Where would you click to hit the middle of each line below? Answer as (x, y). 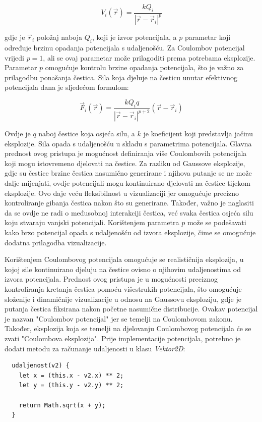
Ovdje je (18, 134)
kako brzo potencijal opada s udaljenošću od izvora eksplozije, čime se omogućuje (130, 232)
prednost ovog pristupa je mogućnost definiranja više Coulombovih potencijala (126, 153)
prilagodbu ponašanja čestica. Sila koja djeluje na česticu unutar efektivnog (121, 77)
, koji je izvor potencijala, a (134, 37)
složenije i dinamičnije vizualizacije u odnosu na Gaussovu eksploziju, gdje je (123, 299)
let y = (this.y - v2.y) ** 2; (71, 385)
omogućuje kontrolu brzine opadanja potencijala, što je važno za (144, 67)
